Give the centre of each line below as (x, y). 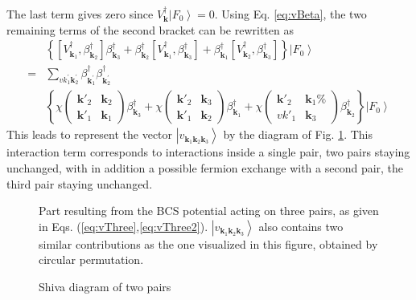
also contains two (301, 226)
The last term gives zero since (80, 14)
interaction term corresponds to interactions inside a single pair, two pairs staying (208, 152)
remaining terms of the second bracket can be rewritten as (150, 29)
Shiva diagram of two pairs (105, 287)
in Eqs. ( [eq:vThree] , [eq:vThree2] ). (124, 226)
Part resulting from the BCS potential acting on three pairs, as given (209, 211)
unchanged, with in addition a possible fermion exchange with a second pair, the (205, 168)
